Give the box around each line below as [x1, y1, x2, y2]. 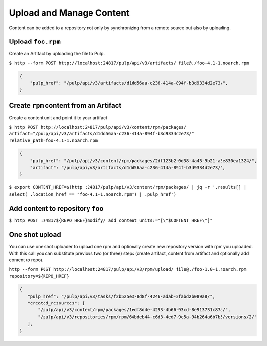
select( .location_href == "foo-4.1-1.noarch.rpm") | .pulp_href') [9, 191, 177, 197]
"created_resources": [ [27, 300, 85, 306]
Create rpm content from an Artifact [9, 101, 122, 110]
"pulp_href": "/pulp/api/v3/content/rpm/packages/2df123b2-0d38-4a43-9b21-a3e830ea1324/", [30, 158, 257, 163]
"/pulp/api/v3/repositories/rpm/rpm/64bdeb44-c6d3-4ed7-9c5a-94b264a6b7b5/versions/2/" [38, 314, 257, 320]
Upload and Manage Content [9, 7, 130, 18]
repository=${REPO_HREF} [9, 273, 69, 279]
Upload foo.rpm [9, 38, 61, 46]
